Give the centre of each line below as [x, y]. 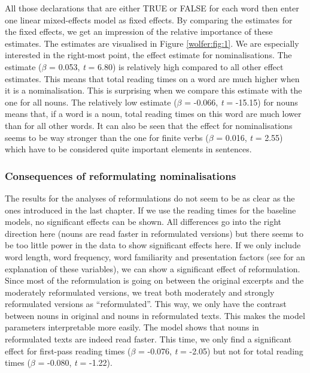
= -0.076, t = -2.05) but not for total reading [221, 351]
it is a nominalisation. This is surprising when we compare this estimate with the [154, 90]
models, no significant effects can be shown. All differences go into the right [143, 222]
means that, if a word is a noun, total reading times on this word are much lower [153, 114]
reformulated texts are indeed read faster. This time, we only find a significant [148, 339]
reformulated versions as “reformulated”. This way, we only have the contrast [146, 304]
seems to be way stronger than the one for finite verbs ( [107, 137]
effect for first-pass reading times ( [68, 351]
